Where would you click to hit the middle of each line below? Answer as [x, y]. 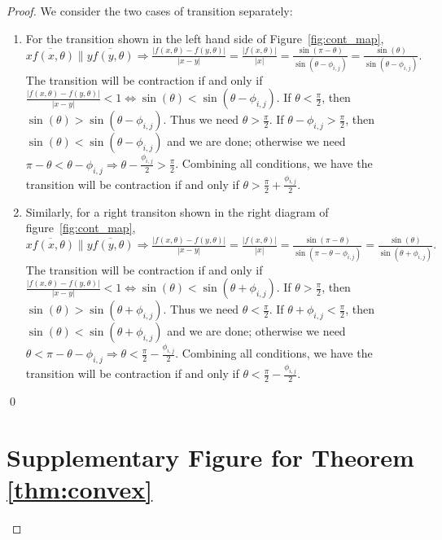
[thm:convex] [80, 489]
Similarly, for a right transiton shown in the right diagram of [177, 211]
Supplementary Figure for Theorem [210, 457]
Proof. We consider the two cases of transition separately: [150, 11]
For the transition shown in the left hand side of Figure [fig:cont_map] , [205, 38]
